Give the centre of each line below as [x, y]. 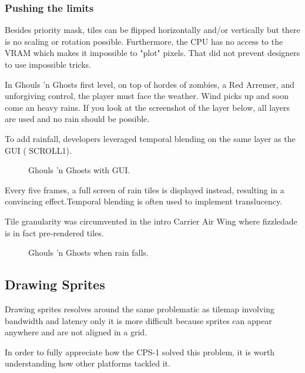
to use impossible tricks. [48, 64]
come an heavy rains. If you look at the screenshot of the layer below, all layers [147, 107]
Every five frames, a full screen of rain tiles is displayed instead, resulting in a [145, 189]
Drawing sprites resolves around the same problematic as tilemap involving [140, 308]
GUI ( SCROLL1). [38, 150]
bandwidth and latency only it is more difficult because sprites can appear [138, 320]
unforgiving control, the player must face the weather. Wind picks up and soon [147, 96]
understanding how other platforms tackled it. [88, 363]
